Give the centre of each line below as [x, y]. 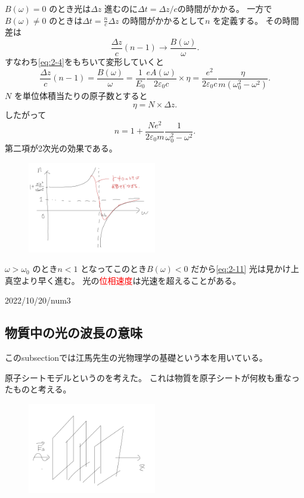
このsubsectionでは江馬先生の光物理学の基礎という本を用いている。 [136, 358]
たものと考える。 [38, 389]
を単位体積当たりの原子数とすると [81, 95]
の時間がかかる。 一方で [225, 8]
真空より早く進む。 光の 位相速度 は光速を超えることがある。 [123, 280]
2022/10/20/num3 [38, 300]
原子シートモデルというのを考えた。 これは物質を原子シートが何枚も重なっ [152, 377]
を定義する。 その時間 [256, 20]
